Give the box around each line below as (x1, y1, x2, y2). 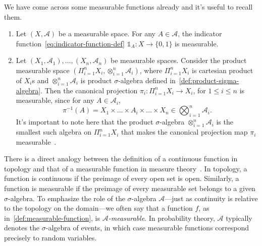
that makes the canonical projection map (121, 127, 248, 137)
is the (216, 116, 233, 127)
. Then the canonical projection (40, 85, 138, 95)
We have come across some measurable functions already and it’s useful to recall (4, 2, 253, 12)
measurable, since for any (16, 95, 94, 105)
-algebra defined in (118, 75, 176, 85)
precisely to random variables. (4, 232, 97, 242)
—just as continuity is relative (165, 193, 258, 203)
